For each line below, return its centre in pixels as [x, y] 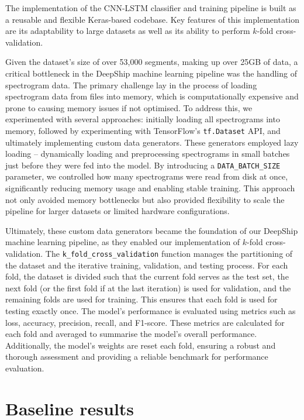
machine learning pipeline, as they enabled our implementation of [123, 242]
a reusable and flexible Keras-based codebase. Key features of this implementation [153, 19]
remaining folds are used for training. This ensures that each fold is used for [141, 299]
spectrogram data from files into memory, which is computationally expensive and [152, 96]
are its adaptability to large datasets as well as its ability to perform [128, 31]
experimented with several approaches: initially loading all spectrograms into [143, 119]
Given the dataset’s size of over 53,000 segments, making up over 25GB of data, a [152, 62]
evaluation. [25, 368]
